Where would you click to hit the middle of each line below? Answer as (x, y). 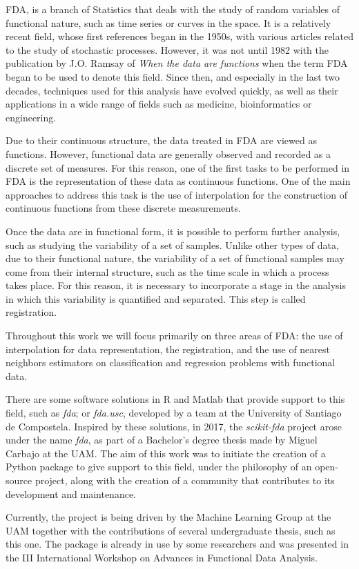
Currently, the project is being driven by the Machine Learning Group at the (168, 517)
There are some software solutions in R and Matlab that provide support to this (175, 399)
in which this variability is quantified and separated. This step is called (156, 298)
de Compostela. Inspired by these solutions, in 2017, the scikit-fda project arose (174, 426)
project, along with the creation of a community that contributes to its (185, 480)
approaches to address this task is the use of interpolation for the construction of (177, 194)
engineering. (31, 117)
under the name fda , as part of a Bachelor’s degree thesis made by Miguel (162, 440)
